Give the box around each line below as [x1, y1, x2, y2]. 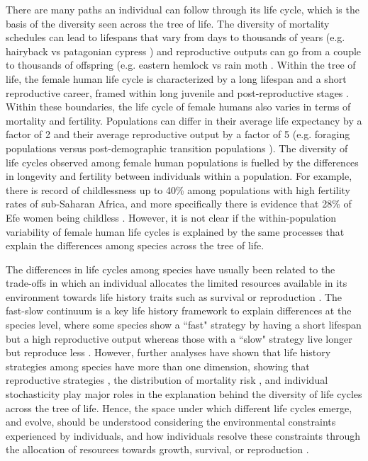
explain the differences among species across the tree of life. [6, 238, 264, 253]
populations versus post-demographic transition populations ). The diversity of [6, 140, 348, 155]
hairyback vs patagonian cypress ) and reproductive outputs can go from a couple [6, 43, 362, 58]
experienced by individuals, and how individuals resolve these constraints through [6, 428, 361, 443]
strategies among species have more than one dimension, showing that [6, 358, 310, 373]
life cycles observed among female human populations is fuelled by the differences [6, 154, 359, 169]
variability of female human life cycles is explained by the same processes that [6, 224, 345, 239]
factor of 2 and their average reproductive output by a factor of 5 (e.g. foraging [6, 127, 350, 142]
